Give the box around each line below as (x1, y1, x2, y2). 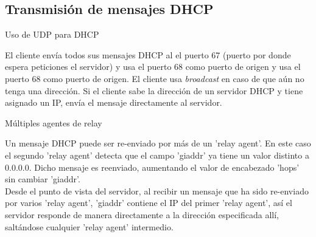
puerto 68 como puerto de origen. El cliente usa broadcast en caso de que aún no (5, 72, 304, 84)
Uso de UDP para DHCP (5, 28, 99, 41)
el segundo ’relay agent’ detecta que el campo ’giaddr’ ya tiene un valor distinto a (5, 148, 309, 161)
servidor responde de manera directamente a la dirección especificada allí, (5, 208, 279, 221)
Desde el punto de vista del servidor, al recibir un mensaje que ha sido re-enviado (5, 184, 309, 197)
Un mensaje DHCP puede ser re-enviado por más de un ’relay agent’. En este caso (5, 137, 311, 149)
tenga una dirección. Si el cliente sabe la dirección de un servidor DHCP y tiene (5, 84, 303, 97)
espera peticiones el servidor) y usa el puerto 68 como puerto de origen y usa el (5, 60, 301, 73)
